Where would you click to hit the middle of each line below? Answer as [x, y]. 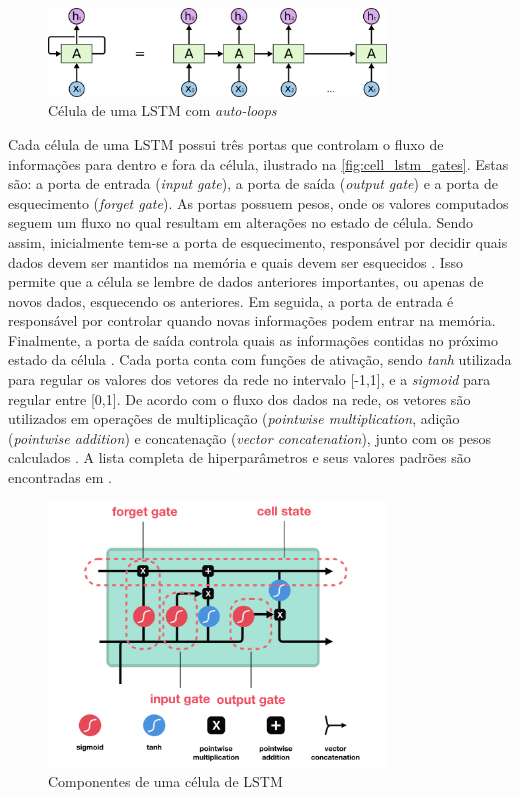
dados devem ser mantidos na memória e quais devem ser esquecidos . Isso [235, 261]
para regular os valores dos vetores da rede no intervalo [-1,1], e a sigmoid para [249, 379]
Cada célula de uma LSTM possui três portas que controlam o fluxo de [226, 143]
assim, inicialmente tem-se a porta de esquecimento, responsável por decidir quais [258, 241]
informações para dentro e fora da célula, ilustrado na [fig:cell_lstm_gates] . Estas [258, 163]
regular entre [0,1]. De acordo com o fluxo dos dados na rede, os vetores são [239, 398]
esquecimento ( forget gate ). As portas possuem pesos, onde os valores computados [258, 202]
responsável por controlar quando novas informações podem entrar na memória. [252, 320]
